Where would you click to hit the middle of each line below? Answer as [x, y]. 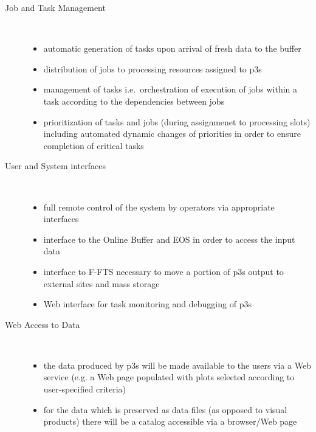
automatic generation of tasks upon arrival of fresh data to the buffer [172, 48]
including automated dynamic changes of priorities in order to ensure [172, 134]
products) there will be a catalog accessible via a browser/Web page [170, 421]
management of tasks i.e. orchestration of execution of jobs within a [170, 89]
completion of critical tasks [94, 145]
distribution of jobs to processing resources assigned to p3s [153, 68]
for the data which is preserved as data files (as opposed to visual [165, 409]
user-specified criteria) [85, 389]
